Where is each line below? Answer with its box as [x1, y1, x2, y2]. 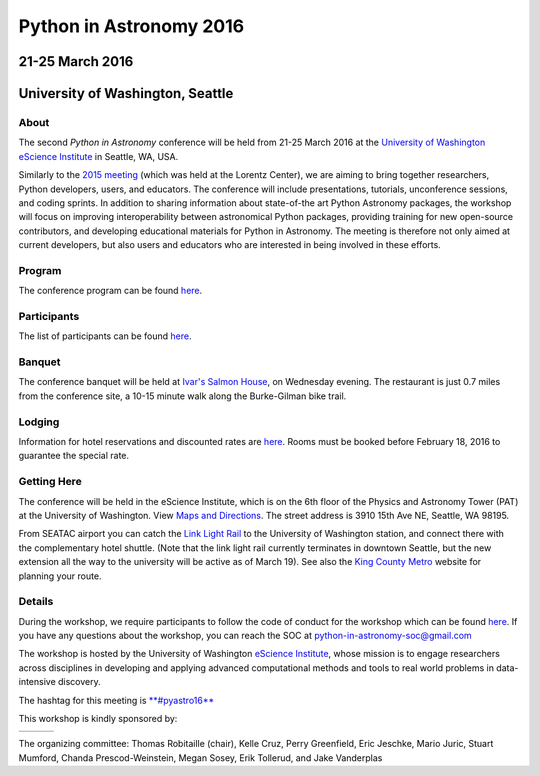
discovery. [58, 676, 102, 688]
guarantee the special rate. [18, 450, 130, 462]
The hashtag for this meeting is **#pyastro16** [18, 694, 215, 706]
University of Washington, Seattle [18, 85, 234, 102]
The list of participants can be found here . [18, 330, 192, 342]
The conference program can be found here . [18, 285, 203, 297]
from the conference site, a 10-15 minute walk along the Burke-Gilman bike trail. [18, 390, 347, 402]
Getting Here [18, 475, 82, 489]
